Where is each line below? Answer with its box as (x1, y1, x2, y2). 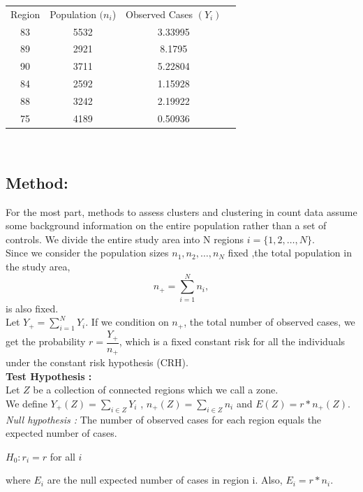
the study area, (6, 259, 71, 274)
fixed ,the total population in (228, 245, 352, 260)
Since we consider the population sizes (6, 245, 169, 260)
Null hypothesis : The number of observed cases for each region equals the (6, 412, 322, 426)
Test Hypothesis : (6, 368, 92, 383)
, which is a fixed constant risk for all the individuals (119, 334, 346, 349)
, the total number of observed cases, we (184, 314, 355, 329)
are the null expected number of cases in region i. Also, (47, 472, 283, 487)
